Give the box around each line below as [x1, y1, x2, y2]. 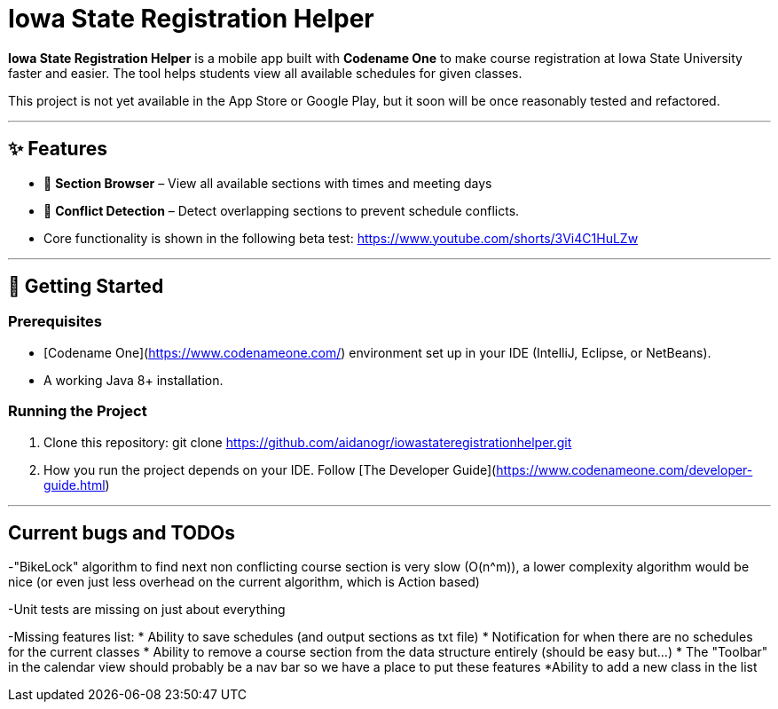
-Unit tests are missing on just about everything [8, 602, 286, 618]
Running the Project [8, 402, 147, 421]
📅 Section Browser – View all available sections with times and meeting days [43, 175, 492, 191]
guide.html [43, 477, 106, 492]
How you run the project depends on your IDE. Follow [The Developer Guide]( [43, 461, 497, 477]
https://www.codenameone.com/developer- [496, 461, 753, 477]
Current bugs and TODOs [8, 521, 236, 544]
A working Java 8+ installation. [43, 372, 224, 388]
